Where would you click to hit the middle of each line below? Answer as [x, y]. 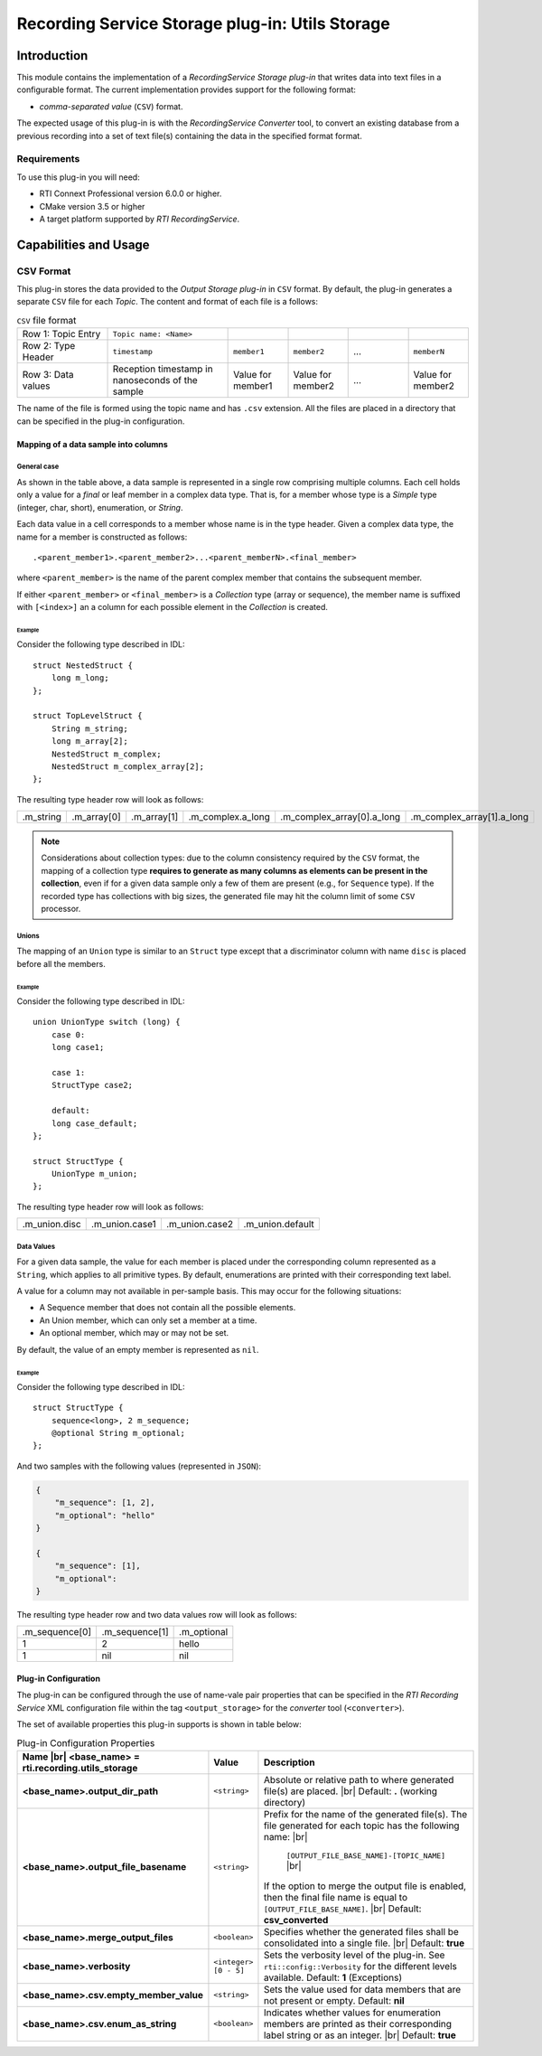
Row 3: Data [48, 375]
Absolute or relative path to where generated [359, 1779]
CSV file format [47, 321]
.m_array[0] [96, 817]
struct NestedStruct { [83, 665]
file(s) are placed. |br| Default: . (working [350, 1791]
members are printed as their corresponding [357, 2023]
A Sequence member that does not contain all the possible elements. [168, 1308]
